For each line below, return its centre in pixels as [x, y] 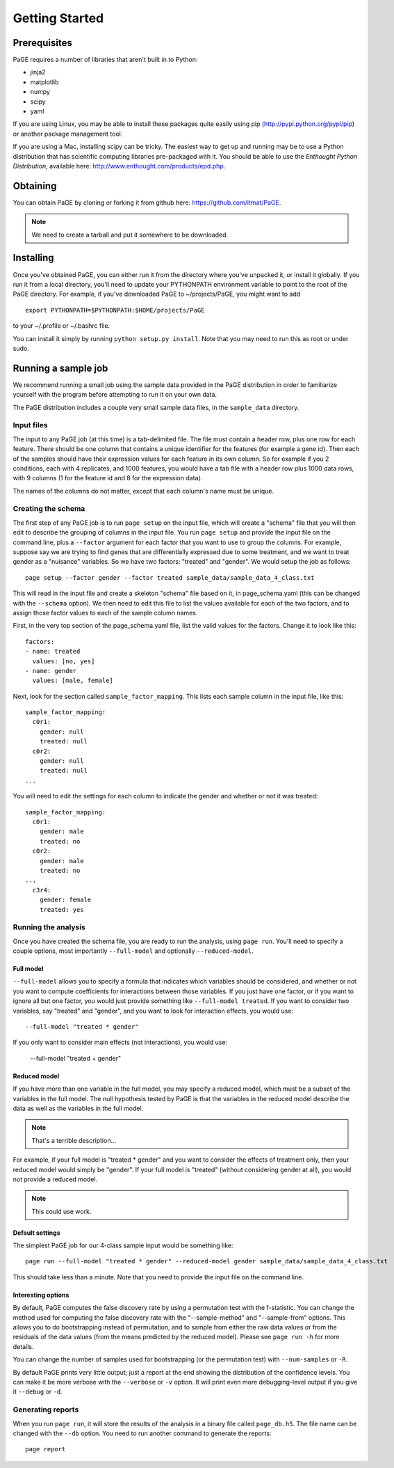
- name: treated [53, 652]
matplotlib [44, 82]
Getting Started [58, 18]
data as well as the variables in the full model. [78, 1108]
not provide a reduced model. [55, 1179]
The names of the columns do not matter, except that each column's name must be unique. [143, 491]
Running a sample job [60, 368]
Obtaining [35, 186]
